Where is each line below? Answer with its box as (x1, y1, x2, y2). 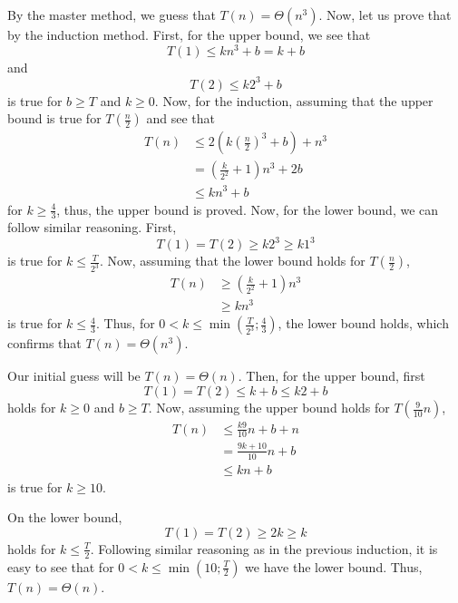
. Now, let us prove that (318, 5, 452, 24)
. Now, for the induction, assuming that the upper (154, 91, 434, 110)
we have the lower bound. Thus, (245, 557, 423, 576)
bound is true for (7, 109, 102, 128)
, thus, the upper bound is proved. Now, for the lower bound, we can (56, 199, 439, 219)
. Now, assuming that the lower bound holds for (100, 251, 365, 270)
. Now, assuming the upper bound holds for (148, 398, 390, 417)
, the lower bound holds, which (278, 314, 449, 333)
